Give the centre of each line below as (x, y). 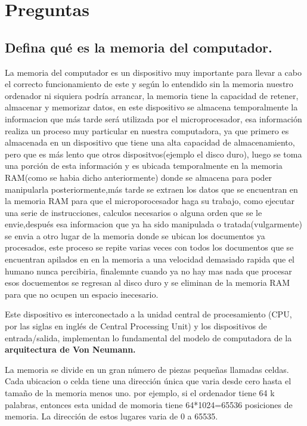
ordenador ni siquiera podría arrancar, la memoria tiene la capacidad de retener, (152, 95)
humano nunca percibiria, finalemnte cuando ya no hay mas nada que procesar (148, 271)
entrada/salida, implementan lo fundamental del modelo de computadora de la (148, 337)
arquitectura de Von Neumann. (70, 349)
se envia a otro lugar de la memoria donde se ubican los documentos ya (135, 235)
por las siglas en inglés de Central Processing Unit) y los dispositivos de (136, 326)
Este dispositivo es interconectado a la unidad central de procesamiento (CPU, (148, 314)
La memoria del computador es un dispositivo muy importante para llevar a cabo (153, 72)
